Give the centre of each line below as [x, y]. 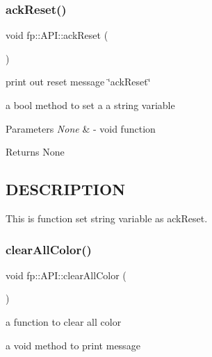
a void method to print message [73, 345]
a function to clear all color [64, 321]
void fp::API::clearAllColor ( [66, 275]
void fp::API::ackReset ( [57, 35]
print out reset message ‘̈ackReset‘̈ [78, 82]
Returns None [35, 152]
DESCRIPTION [66, 189]
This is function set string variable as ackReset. [107, 218]
